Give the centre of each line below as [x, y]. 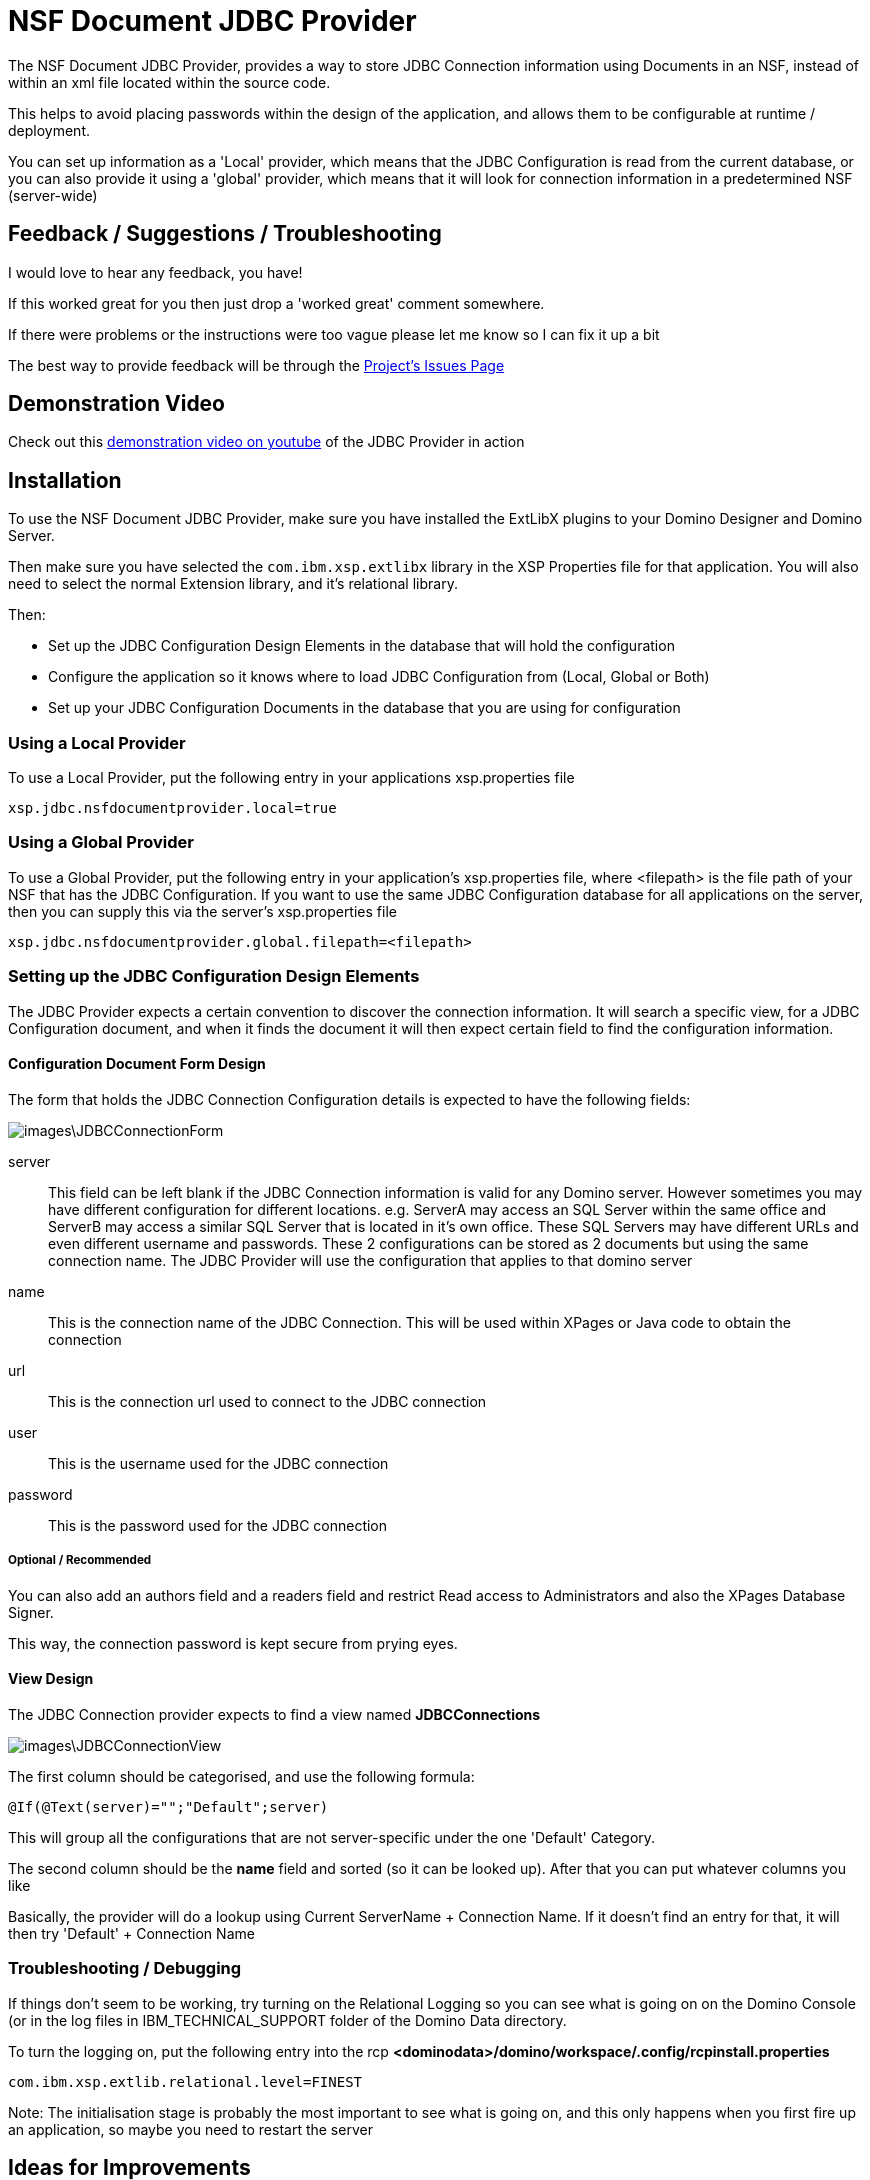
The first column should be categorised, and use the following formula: [241, 1776]
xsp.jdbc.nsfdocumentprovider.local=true [172, 808]
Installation [65, 480]
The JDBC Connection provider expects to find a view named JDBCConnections [274, 1714]
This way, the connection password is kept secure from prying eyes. [233, 1643]
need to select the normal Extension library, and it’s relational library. [233, 584]
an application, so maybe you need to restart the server [190, 2129]
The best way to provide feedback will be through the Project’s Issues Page [256, 365]
